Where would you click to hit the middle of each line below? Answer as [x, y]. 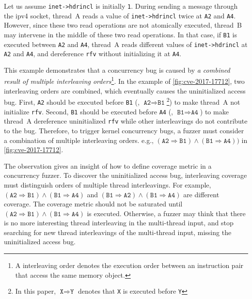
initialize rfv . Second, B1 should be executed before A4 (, [88, 111]
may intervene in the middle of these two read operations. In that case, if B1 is [120, 34]
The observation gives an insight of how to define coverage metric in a [108, 165]
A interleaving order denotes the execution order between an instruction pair [129, 265]
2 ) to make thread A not [203, 101]
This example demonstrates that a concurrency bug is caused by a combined [117, 70]
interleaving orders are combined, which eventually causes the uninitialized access [125, 90]
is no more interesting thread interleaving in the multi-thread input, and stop [119, 223]
